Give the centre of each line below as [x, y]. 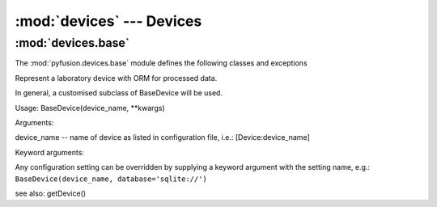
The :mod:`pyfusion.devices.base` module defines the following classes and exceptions [161, 63]
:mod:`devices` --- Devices [108, 21]
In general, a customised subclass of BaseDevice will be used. [119, 93]
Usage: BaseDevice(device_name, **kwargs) [90, 108]
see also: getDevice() [51, 193]
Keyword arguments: [50, 152]
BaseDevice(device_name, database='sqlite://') [111, 179]
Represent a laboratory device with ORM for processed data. [116, 78]
